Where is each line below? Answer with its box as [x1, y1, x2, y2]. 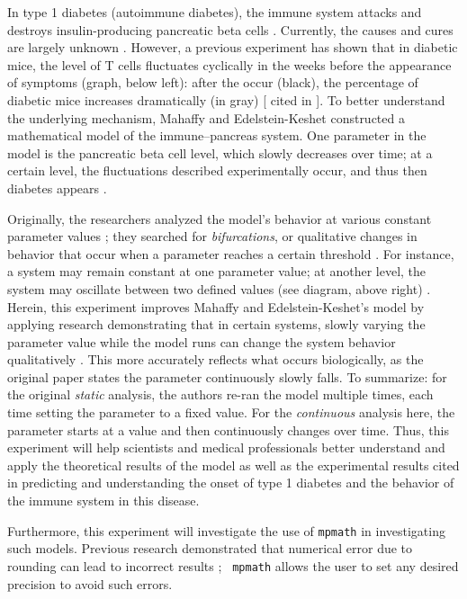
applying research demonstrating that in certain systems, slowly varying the [7, 315, 426, 334]
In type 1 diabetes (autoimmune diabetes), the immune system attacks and [7, 3, 422, 21]
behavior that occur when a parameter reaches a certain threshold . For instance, [7, 244, 454, 263]
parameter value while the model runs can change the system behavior [7, 332, 396, 351]
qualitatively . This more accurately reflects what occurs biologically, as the [7, 350, 424, 369]
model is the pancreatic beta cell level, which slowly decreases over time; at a [7, 143, 433, 162]
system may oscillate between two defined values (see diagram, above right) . [7, 279, 431, 298]
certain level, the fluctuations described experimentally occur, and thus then [7, 161, 427, 180]
